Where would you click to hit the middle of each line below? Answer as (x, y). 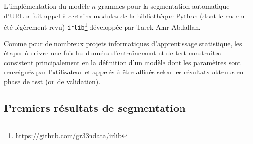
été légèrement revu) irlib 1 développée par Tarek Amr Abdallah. (102, 26)
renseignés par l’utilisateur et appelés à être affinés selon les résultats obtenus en (124, 72)
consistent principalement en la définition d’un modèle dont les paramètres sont (123, 62)
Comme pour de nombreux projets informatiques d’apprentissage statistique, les (123, 43)
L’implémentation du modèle (47, 6)
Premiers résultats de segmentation (95, 107)
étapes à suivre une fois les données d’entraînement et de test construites (112, 53)
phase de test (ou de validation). (52, 81)
